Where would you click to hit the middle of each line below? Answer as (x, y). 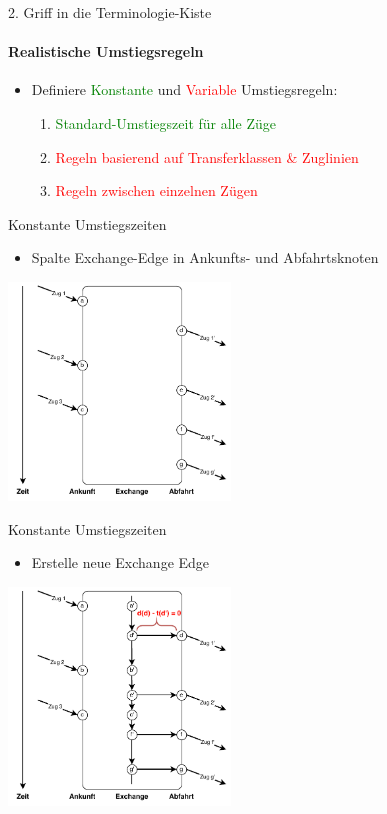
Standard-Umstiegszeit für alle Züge (165, 122)
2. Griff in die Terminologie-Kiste (110, 12)
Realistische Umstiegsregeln (106, 51)
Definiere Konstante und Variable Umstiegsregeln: (184, 89)
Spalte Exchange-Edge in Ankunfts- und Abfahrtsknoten (205, 257)
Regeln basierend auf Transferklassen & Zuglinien (207, 156)
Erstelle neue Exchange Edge (120, 562)
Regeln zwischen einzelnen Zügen (156, 190)
